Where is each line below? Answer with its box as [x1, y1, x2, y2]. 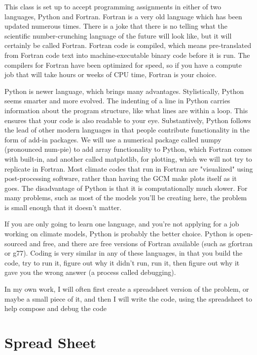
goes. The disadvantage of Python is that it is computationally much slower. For [4, 182, 248, 193]
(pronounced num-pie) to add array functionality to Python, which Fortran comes [4, 144, 252, 154]
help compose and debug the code [4, 303, 107, 313]
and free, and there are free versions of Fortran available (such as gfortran [29, 238, 253, 248]
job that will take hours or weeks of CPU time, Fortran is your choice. [4, 69, 217, 80]
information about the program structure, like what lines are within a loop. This [4, 105, 248, 115]
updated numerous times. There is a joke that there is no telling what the [4, 21, 227, 31]
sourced [4, 238, 28, 248]
